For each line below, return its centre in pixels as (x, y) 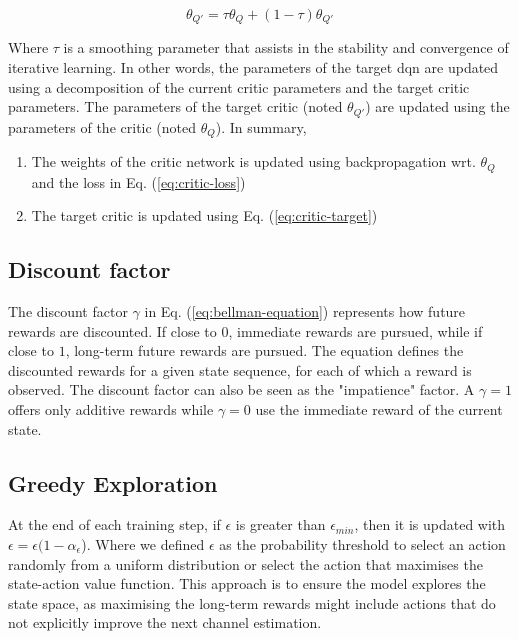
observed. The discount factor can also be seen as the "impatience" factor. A (241, 389)
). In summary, (261, 126)
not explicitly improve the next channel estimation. (165, 622)
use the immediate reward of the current (379, 408)
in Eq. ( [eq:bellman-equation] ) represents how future (305, 310)
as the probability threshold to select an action (362, 543)
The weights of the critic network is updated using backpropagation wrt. (253, 161)
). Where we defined (143, 543)
